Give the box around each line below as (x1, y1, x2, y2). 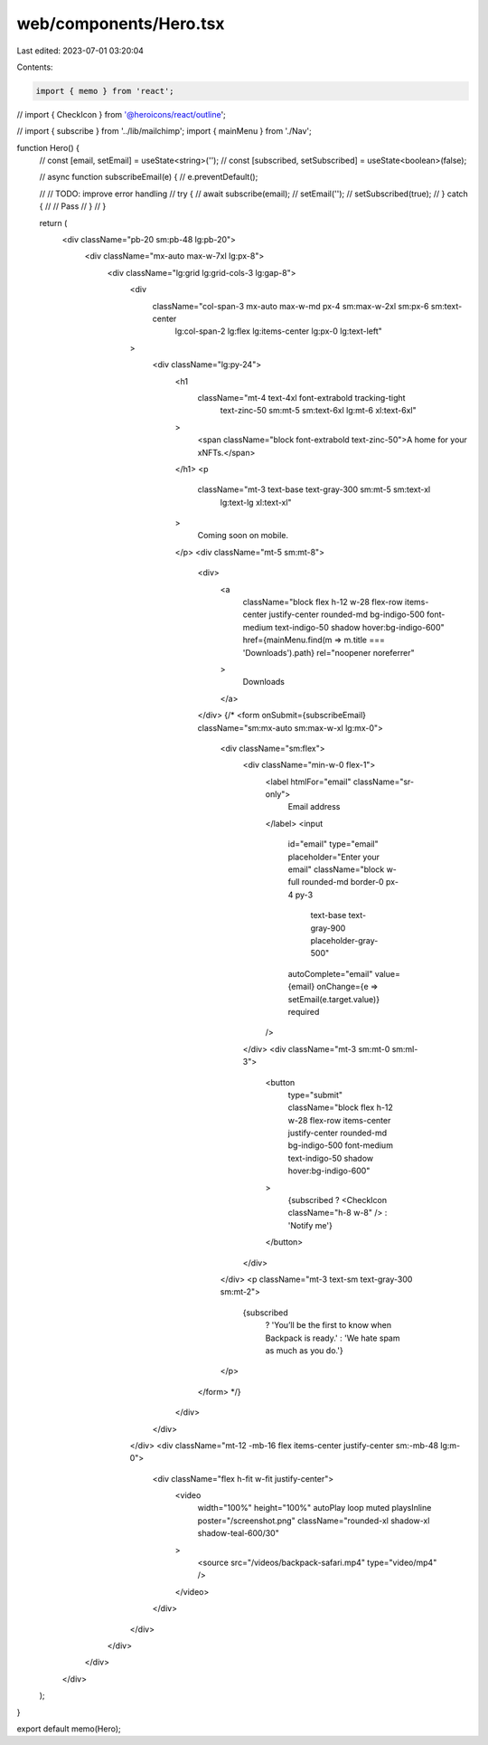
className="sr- (352, 776, 415, 787)
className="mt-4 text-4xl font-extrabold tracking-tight (197, 392, 406, 403)
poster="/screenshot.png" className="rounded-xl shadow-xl (197, 1515, 430, 1526)
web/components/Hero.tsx (16, 14, 225, 33)
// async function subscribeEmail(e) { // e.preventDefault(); (39, 172, 258, 183)
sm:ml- (391, 1043, 418, 1054)
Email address (287, 801, 341, 812)
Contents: (16, 62, 53, 72)
